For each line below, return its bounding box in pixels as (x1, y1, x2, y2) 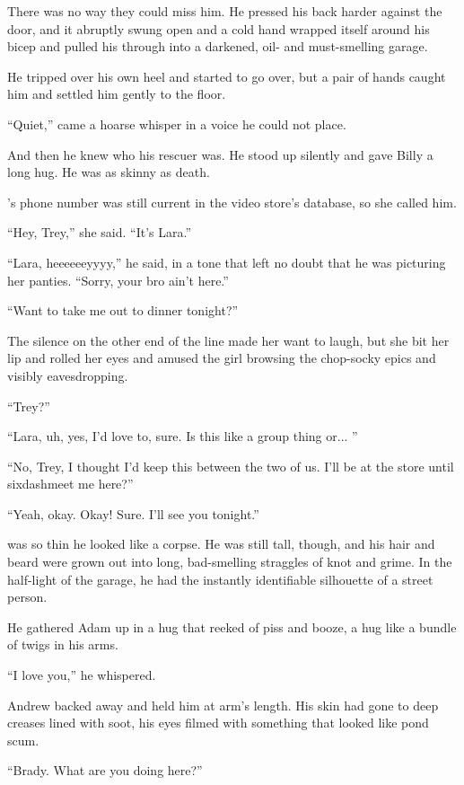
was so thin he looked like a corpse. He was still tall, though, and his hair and (7, 534, 435, 553)
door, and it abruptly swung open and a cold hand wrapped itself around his (7, 19, 430, 38)
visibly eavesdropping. (7, 366, 128, 384)
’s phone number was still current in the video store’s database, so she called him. (7, 192, 457, 211)
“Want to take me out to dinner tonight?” (7, 301, 239, 320)
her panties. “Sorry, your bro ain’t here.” (7, 270, 229, 289)
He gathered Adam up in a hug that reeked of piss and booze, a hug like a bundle (7, 617, 457, 636)
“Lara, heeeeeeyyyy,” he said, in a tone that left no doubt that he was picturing (7, 252, 446, 271)
